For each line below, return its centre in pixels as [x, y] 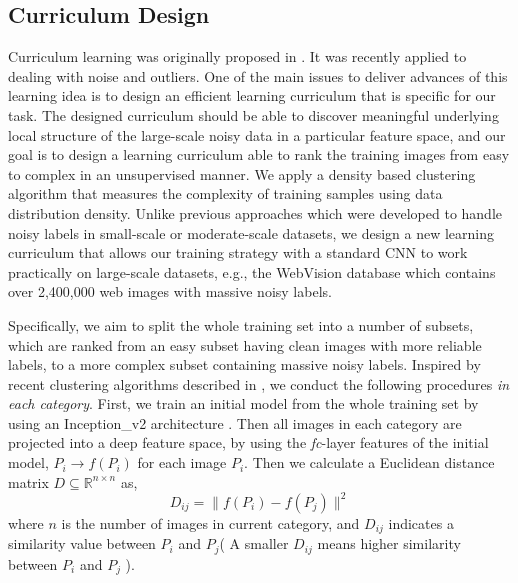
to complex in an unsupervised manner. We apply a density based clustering [242, 173]
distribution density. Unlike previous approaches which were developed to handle [255, 212]
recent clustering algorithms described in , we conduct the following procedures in [259, 383]
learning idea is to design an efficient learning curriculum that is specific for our [252, 95]
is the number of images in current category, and [210, 522]
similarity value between [82, 543]
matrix [28, 481]
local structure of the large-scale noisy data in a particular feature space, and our [257, 134]
